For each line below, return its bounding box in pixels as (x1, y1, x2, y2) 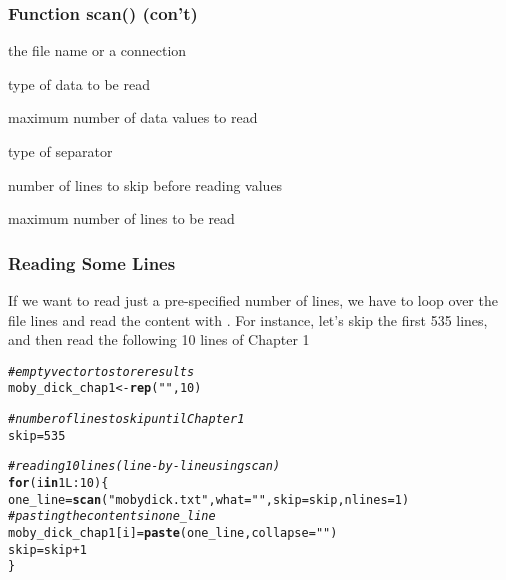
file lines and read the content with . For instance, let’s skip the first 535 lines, (8, 309, 488, 330)
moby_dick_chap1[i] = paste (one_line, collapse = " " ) (8, 526, 338, 541)
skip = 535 (8, 428, 66, 443)
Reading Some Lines (8, 250, 176, 275)
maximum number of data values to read (8, 107, 258, 128)
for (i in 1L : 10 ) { (8, 476, 109, 491)
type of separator (8, 141, 113, 161)
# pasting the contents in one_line (8, 509, 216, 524)
